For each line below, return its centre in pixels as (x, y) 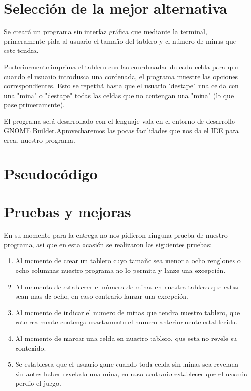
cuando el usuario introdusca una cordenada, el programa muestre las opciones (121, 76)
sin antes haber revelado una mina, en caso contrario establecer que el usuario (131, 373)
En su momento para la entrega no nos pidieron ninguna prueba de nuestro (116, 235)
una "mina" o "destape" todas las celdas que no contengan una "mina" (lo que (119, 95)
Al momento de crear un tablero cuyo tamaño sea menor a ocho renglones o (128, 261)
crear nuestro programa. (40, 140)
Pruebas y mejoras (67, 212)
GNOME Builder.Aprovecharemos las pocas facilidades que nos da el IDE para (121, 130)
